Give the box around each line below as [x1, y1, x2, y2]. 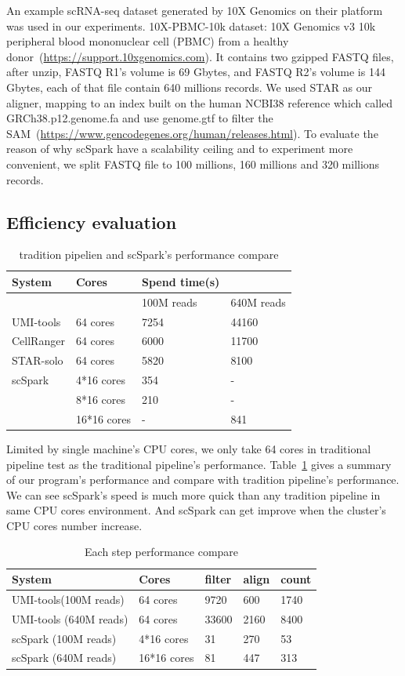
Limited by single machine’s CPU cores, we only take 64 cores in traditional [6, 440, 371, 456]
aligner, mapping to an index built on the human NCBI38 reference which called [6, 94, 393, 111]
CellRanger [12, 333, 65, 349]
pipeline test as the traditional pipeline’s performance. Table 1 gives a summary [6, 456, 392, 472]
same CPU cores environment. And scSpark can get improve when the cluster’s [6, 502, 386, 518]
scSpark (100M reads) [12, 630, 117, 646]
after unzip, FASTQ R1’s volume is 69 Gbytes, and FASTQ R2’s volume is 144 [6, 64, 385, 80]
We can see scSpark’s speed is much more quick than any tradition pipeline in [6, 486, 381, 503]
